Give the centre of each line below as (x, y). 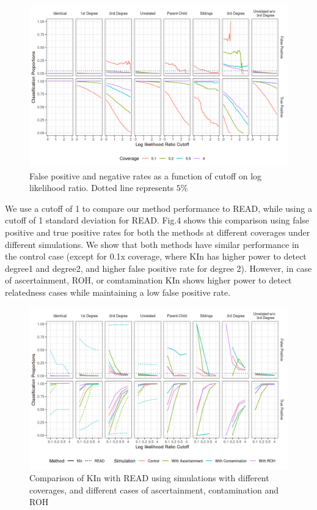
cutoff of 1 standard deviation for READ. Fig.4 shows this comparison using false (157, 220)
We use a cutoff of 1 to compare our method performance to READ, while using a (158, 208)
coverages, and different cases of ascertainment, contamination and (154, 489)
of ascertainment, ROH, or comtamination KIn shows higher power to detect (148, 280)
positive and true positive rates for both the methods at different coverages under (158, 232)
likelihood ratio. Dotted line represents (102, 188)
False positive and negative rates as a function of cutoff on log (146, 175)
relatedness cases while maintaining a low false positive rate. (118, 292)
